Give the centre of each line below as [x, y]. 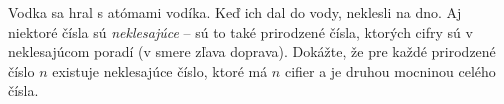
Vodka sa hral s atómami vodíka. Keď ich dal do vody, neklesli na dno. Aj [235, 12]
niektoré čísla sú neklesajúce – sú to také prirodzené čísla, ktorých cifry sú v [240, 31]
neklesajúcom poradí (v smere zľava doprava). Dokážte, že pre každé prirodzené [252, 51]
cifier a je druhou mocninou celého [390, 70]
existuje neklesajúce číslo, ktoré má [160, 70]
